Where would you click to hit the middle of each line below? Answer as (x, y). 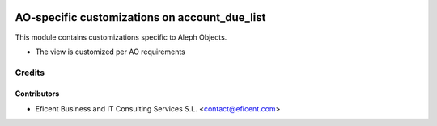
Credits (30, 73)
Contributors (37, 94)
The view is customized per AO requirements (110, 52)
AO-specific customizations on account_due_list (140, 17)
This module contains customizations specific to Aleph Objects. (121, 37)
